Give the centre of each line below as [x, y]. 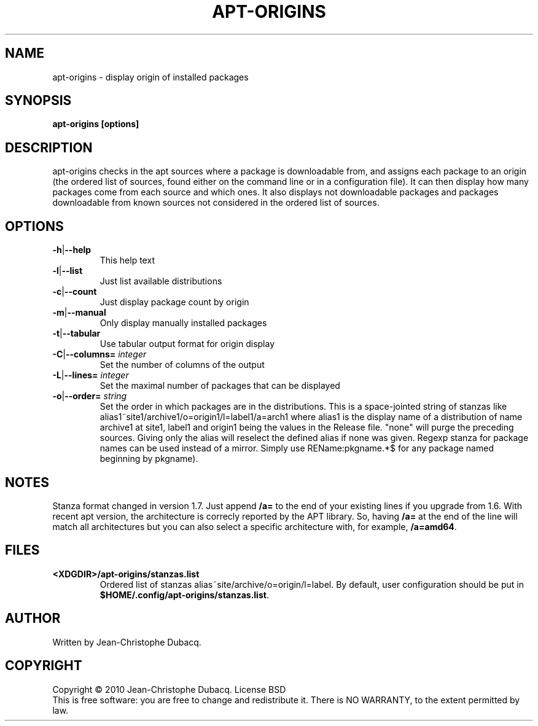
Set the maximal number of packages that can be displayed [220, 386]
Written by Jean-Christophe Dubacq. [127, 642]
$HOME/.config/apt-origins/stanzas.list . [184, 595]
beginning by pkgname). [149, 459]
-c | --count [75, 292]
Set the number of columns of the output [182, 365]
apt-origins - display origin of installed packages [150, 77]
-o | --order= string [90, 396]
